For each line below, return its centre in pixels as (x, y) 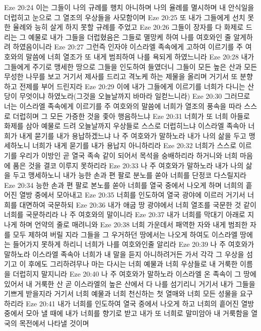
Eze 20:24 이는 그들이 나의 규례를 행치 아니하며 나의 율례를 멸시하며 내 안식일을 (129, 7)
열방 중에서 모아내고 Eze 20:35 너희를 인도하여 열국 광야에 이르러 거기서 (132, 195)
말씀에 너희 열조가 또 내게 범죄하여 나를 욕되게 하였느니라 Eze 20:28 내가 (140, 56)
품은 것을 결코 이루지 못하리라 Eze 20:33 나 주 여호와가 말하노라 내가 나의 (128, 165)
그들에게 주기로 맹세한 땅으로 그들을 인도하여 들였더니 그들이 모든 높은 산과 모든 (131, 66)
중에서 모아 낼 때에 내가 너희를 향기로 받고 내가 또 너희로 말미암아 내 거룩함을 (126, 313)
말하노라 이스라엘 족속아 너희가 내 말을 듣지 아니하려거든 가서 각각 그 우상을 (124, 254)
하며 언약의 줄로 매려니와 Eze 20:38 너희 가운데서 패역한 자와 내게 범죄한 (134, 224)
